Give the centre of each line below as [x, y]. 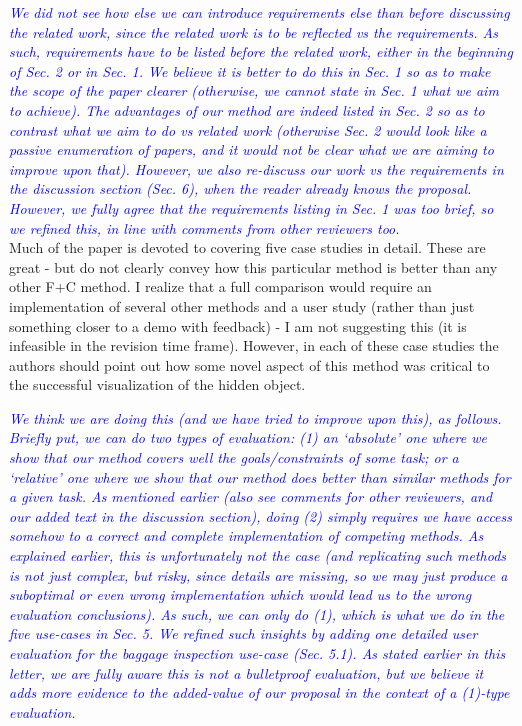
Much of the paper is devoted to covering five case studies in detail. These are [247, 247]
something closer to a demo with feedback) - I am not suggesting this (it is [238, 325]
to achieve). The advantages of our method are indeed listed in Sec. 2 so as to [247, 109]
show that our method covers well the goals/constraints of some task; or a [234, 457]
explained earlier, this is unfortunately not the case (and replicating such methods [258, 555]
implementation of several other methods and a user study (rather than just [242, 305]
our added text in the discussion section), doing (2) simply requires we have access [261, 515]
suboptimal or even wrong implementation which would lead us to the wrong [240, 594]
